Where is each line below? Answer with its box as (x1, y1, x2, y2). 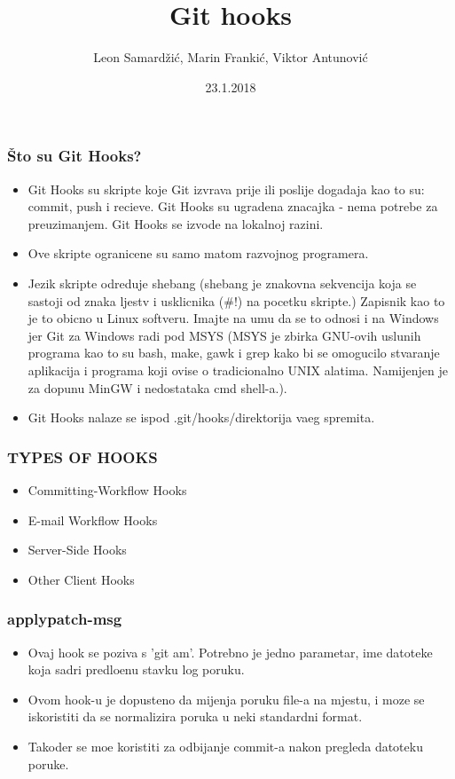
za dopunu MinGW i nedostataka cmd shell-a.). (27, 378, 287, 397)
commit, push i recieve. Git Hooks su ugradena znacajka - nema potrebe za (27, 197, 438, 216)
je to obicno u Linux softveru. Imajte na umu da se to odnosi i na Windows (27, 309, 439, 327)
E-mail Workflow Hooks (27, 510, 158, 529)
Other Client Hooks (27, 570, 135, 588)
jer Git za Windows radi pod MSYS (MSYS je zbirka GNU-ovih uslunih (27, 326, 421, 344)
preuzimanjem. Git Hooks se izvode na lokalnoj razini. (27, 214, 324, 232)
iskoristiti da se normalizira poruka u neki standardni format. (27, 707, 363, 726)
